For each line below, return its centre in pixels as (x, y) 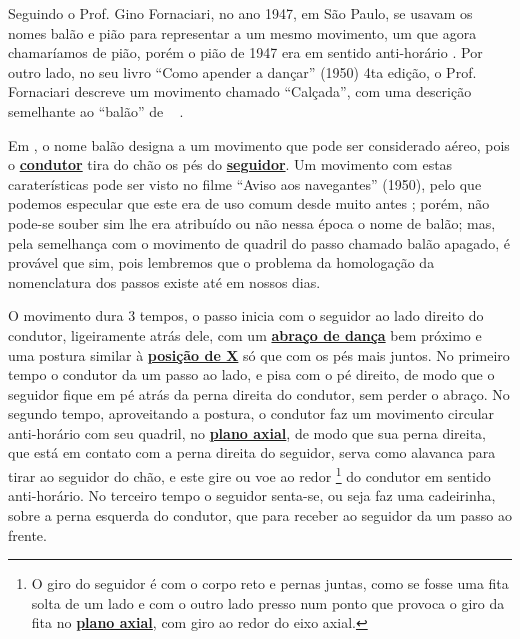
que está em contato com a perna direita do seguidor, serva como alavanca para (252, 452)
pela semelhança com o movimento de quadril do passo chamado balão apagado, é (259, 242)
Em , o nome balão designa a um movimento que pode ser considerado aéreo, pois (259, 144)
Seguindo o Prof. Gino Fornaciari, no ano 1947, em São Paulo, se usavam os (240, 13)
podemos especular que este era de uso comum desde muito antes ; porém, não (249, 203)
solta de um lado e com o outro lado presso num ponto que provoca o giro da (268, 602)
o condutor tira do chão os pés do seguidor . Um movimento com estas (230, 164)
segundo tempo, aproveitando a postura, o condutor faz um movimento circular (251, 413)
